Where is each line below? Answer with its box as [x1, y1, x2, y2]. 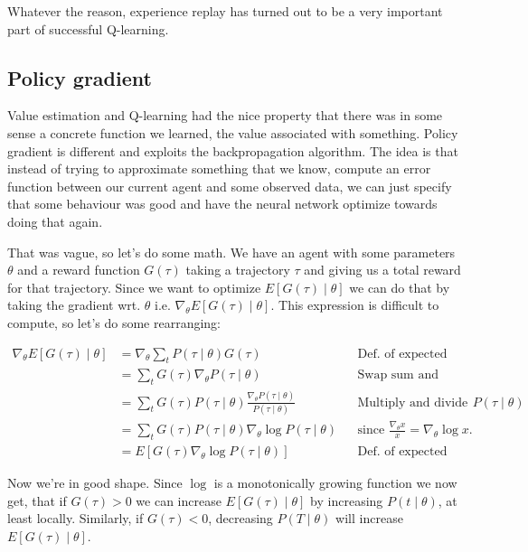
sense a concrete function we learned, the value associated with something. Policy [7, 123, 458, 142]
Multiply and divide [357, 396, 468, 409]
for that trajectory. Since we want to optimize [7, 277, 261, 296]
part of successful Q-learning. [7, 19, 169, 38]
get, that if [7, 491, 67, 510]
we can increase [136, 491, 222, 510]
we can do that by [349, 277, 450, 296]
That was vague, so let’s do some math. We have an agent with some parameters [7, 242, 456, 261]
